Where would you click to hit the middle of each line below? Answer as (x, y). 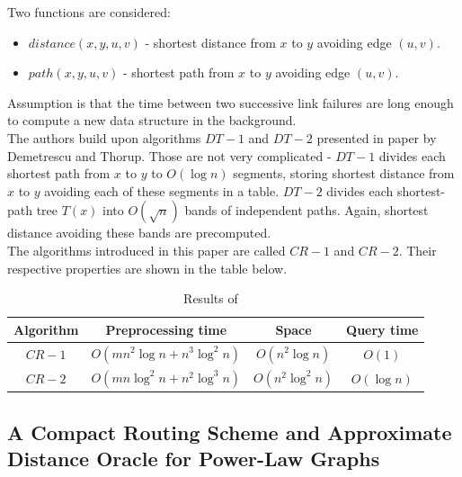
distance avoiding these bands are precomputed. (139, 233)
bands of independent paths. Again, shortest (307, 210)
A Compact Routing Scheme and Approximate (230, 432)
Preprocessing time (166, 329)
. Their (418, 250)
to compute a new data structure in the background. (152, 120)
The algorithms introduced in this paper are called (147, 250)
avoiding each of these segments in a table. (162, 190)
